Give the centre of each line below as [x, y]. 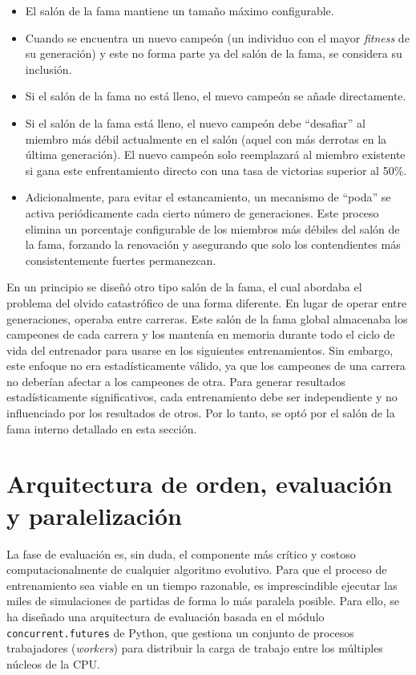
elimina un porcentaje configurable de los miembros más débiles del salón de [212, 228]
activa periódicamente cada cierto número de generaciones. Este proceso [202, 212]
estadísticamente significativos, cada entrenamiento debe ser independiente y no [202, 397]
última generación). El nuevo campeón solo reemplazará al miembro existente [215, 155]
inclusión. [48, 69]
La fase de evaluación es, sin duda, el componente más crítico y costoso [181, 553]
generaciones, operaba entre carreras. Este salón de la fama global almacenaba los [207, 318]
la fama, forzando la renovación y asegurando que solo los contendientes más [213, 244]
